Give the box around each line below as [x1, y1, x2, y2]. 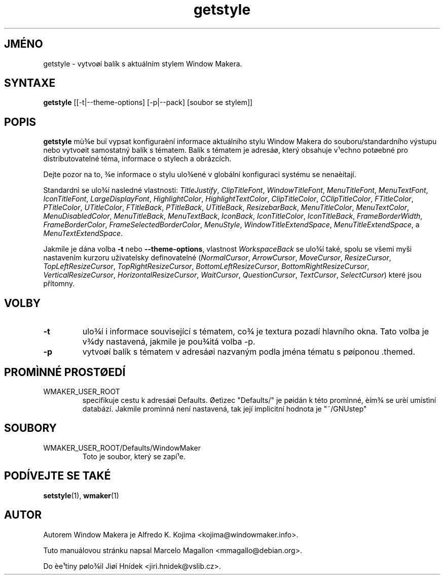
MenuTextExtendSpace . [43, 229, 123, 238]
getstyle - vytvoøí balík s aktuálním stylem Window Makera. [43, 59, 242, 68]
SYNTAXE [4, 77, 56, 90]
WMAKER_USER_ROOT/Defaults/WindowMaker [43, 443, 201, 452]
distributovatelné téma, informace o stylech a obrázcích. [43, 154, 232, 163]
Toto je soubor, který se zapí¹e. [82, 452, 186, 461]
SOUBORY [4, 422, 57, 435]
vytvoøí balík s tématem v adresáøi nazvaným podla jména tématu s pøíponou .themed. [82, 347, 415, 357]
